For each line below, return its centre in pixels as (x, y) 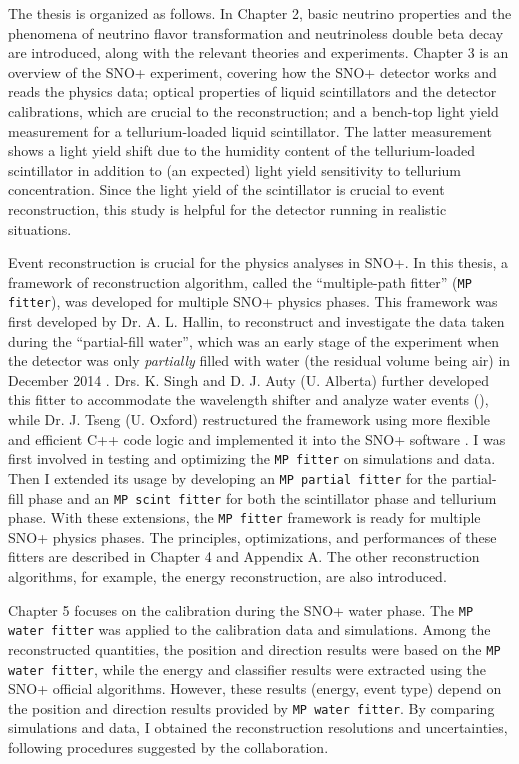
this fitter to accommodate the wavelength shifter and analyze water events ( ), (248, 399)
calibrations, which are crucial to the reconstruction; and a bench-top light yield (253, 110)
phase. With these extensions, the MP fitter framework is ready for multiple (244, 517)
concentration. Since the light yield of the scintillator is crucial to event (226, 189)
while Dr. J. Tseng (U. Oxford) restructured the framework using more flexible (249, 419)
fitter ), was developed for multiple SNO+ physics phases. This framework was (253, 301)
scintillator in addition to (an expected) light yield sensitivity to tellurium (235, 169)
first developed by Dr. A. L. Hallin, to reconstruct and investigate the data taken (256, 321)
